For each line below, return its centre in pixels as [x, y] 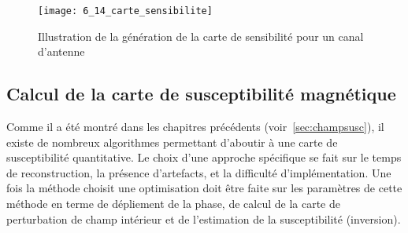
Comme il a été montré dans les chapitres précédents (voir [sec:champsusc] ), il [195, 127]
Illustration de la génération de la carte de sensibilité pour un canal [201, 36]
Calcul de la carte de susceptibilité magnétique [201, 94]
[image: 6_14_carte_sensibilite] [125, 11]
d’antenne [61, 51]
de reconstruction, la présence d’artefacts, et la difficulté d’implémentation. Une [199, 172]
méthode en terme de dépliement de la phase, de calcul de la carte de [173, 204]
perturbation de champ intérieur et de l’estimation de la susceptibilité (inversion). [204, 218]
